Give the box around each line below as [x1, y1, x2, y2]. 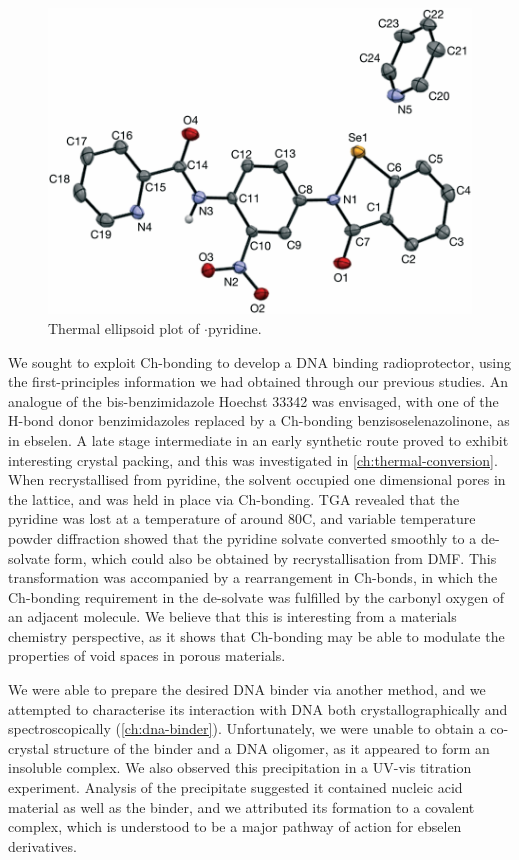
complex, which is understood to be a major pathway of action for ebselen [8, 816, 462, 837]
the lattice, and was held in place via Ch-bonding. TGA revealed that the [8, 488, 460, 509]
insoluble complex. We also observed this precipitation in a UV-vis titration [8, 757, 472, 778]
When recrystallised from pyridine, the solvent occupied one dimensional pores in [8, 469, 506, 490]
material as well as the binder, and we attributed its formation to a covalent [8, 796, 475, 817]
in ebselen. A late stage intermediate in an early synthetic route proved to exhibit [8, 429, 509, 450]
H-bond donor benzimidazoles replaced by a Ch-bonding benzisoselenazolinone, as [8, 410, 510, 431]
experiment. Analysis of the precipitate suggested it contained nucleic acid [8, 777, 463, 798]
